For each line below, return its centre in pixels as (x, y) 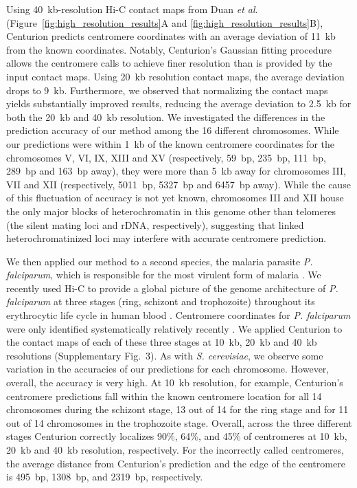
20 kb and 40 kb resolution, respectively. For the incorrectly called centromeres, (175, 450)
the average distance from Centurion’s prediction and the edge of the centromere (176, 463)
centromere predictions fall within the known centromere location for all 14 (164, 396)
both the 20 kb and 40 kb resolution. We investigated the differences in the (166, 117)
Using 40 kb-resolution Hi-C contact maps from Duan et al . (132, 9)
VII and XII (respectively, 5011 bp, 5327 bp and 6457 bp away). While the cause (178, 184)
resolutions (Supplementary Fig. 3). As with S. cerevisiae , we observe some (165, 355)
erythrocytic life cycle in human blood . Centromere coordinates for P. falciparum (178, 315)
